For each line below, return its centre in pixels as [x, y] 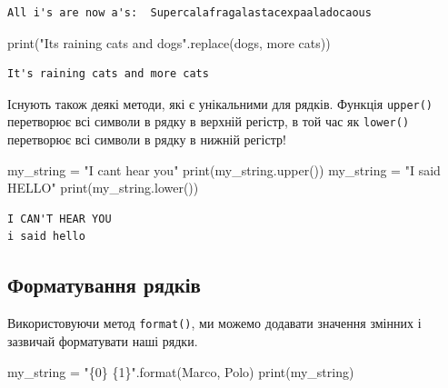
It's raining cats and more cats [108, 74]
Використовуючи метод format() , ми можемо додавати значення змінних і [214, 323]
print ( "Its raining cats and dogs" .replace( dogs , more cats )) [169, 42]
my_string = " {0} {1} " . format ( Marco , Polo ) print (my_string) [181, 371]
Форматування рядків [104, 285]
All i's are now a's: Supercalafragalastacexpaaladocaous [189, 13]
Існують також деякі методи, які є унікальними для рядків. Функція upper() [220, 103]
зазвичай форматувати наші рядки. [103, 340]
